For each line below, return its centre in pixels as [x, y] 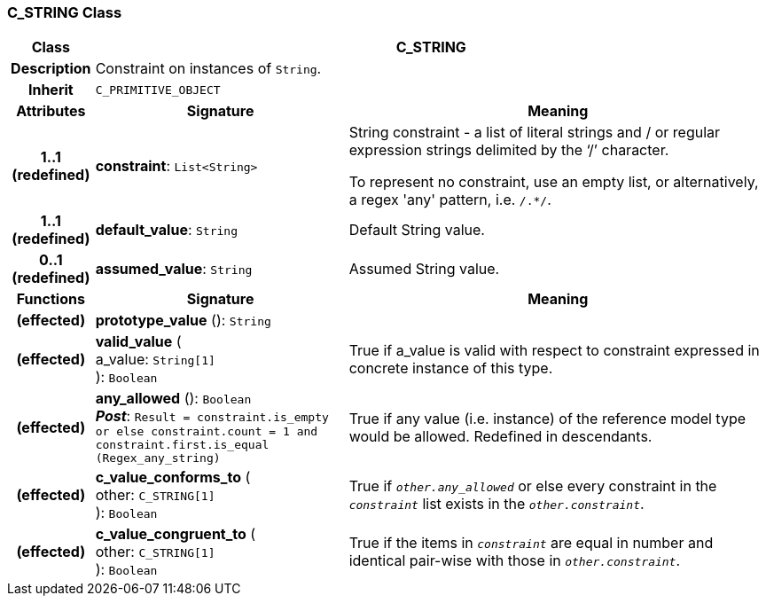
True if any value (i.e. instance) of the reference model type [547, 418]
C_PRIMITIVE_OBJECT [158, 90]
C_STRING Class [65, 12]
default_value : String [166, 230]
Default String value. [417, 230]
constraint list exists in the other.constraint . [496, 504]
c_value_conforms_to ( [173, 478]
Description [51, 69]
